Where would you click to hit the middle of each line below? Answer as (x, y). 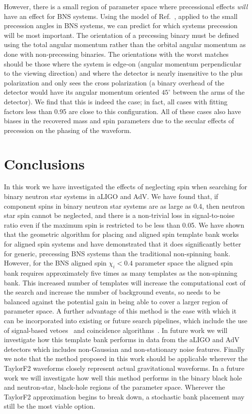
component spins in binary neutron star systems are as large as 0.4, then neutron (125, 206)
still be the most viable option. (50, 406)
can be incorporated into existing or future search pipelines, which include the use (126, 320)
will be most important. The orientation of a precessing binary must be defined (122, 35)
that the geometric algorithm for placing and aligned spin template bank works (121, 234)
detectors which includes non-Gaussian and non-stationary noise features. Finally (124, 349)
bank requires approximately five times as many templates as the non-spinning (121, 273)
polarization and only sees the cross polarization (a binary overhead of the (114, 82)
